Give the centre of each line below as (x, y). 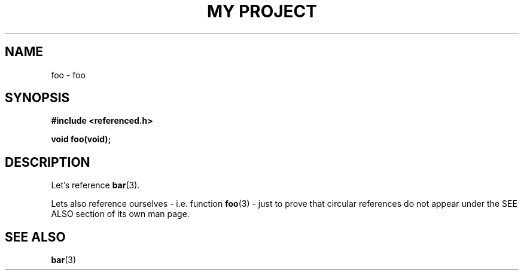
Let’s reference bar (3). (95, 185)
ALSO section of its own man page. (120, 214)
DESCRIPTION (48, 162)
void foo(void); (81, 139)
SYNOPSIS (37, 98)
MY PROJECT (262, 11)
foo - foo (68, 75)
